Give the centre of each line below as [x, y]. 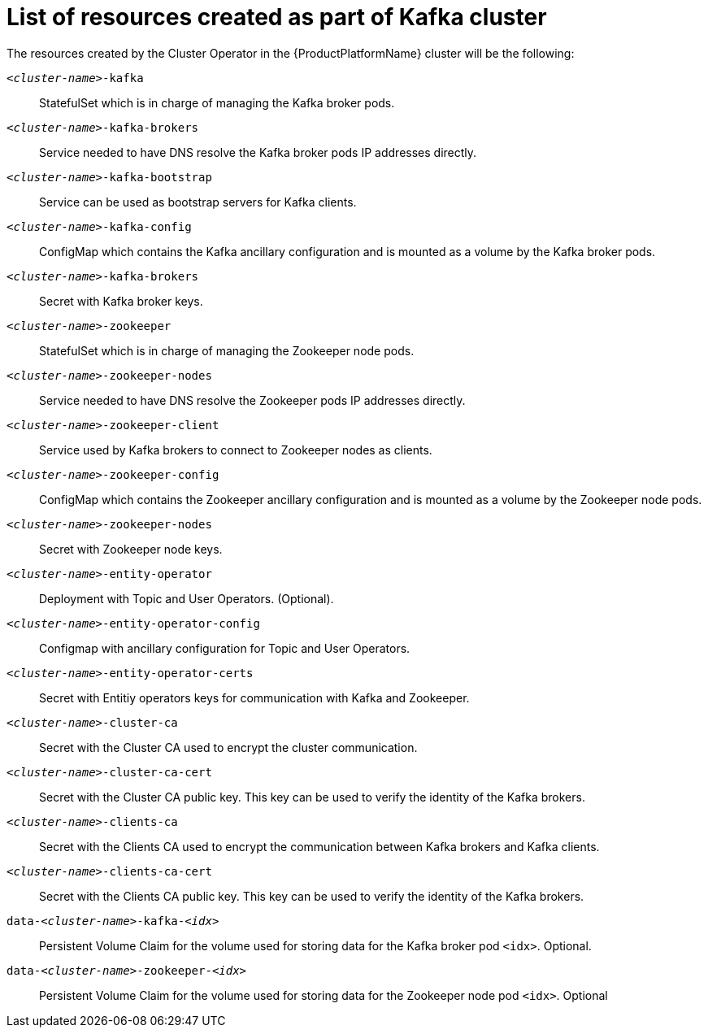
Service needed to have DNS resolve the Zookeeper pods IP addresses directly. [252, 400]
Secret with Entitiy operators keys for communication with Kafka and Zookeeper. [254, 697]
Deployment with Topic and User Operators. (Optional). [187, 598]
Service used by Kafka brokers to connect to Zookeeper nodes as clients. [236, 450]
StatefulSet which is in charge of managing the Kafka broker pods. [217, 102]
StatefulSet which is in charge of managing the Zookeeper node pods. [227, 350]
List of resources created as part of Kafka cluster [277, 17]
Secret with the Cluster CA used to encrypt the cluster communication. [228, 747]
